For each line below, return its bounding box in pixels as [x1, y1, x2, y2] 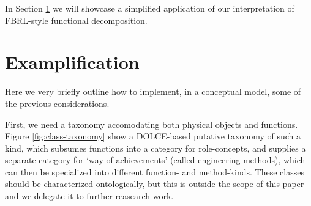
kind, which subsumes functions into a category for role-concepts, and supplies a [5, 141, 306, 154]
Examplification [5, 50, 140, 75]
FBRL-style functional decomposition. [5, 13, 148, 26]
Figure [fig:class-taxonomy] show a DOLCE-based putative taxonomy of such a [5, 130, 301, 142]
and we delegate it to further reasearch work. [5, 189, 174, 202]
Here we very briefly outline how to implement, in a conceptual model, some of [5, 85, 301, 98]
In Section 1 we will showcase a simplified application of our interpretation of [5, 2, 294, 14]
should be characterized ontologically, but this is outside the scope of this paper [5, 177, 304, 190]
